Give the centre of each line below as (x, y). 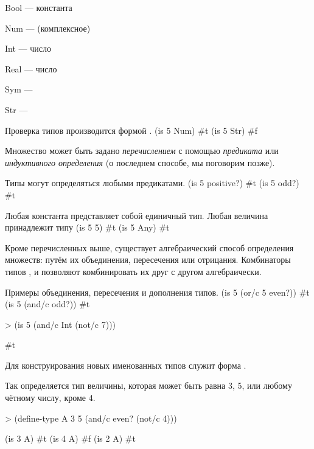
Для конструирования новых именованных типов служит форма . (126, 365)
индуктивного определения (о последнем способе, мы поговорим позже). (140, 162)
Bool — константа (39, 7)
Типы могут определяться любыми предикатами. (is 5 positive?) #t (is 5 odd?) (152, 183)
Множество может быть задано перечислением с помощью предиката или (142, 151)
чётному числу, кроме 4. (50, 398)
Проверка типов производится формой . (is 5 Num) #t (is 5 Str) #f (131, 130)
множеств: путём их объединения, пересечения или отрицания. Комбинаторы (148, 259)
